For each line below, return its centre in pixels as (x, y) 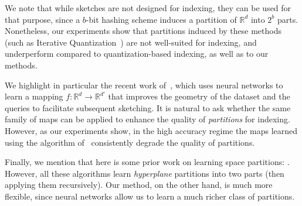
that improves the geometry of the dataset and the (199, 96)
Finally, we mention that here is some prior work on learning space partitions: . (147, 162)
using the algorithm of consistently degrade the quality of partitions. (130, 142)
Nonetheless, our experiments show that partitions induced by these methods (143, 31)
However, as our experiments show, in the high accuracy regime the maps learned (151, 130)
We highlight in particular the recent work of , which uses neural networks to (144, 85)
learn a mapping (34, 96)
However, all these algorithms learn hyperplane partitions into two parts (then (145, 173)
